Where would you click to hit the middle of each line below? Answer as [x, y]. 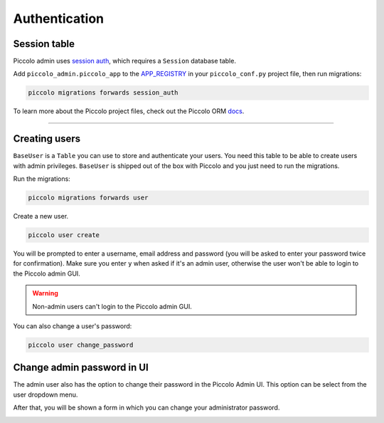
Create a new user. [41, 216]
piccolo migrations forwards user [88, 198]
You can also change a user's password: [73, 326]
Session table [44, 44]
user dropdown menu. [46, 395]
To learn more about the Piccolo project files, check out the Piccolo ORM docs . [129, 111]
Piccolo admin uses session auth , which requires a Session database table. [124, 61]
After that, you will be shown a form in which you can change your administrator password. [146, 408]
